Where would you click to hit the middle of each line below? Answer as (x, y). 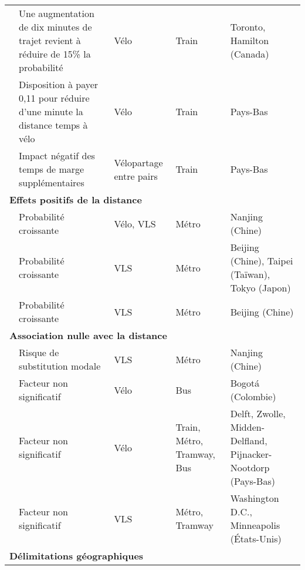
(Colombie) (253, 396)
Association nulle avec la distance (88, 335)
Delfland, (249, 440)
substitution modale (60, 366)
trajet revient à (50, 40)
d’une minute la (51, 111)
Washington (255, 498)
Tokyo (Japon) (260, 288)
